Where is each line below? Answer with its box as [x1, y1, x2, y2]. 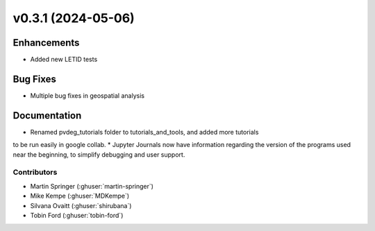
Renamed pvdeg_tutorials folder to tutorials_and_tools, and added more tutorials [30, 128, 259, 136]
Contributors [12, 167, 58, 177]
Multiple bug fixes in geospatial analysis [30, 91, 145, 100]
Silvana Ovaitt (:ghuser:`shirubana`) [30, 201, 132, 209]
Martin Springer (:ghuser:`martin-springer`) [30, 182, 154, 190]
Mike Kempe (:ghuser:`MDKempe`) [30, 191, 130, 200]
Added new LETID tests [30, 55, 98, 64]
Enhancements [12, 37, 80, 49]
